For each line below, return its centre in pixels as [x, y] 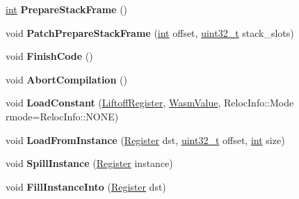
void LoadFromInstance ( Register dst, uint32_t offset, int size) [145, 140]
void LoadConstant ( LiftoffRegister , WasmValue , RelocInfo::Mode [150, 103]
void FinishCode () [49, 56]
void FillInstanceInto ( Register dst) [86, 186]
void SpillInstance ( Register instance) [89, 163]
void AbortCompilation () [66, 79]
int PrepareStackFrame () [67, 9]
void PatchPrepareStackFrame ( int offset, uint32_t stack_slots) [150, 32]
